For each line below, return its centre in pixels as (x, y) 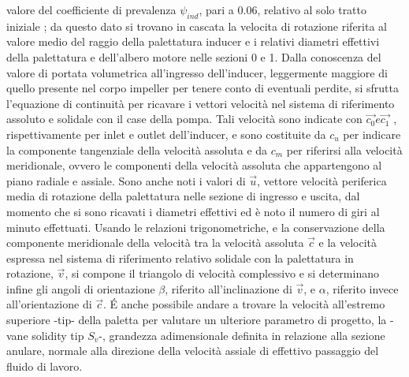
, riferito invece (362, 288)
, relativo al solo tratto (312, 9)
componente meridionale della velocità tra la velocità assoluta (155, 243)
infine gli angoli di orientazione (81, 288)
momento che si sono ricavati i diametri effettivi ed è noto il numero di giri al (193, 211)
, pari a (216, 9)
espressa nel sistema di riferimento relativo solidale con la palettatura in (180, 258)
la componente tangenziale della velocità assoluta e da (137, 149)
